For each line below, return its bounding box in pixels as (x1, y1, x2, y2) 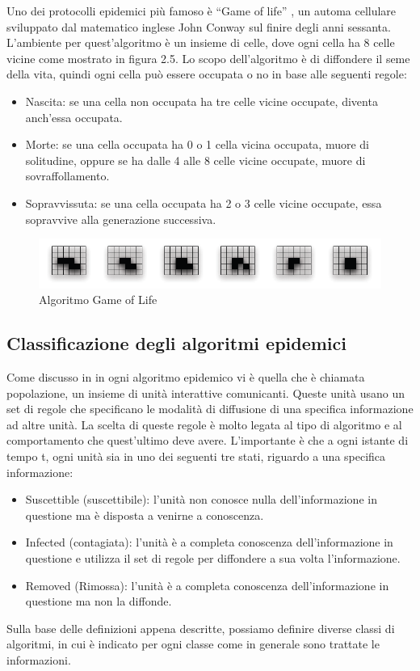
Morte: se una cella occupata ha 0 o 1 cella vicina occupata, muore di (25, 136, 369, 153)
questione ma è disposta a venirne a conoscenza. (25, 506, 264, 523)
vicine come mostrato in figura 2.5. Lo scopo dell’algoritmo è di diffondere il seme (6, 49, 410, 66)
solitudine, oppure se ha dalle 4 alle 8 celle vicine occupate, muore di (25, 151, 366, 168)
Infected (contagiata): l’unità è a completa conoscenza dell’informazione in (25, 534, 393, 551)
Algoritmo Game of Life (39, 291, 157, 308)
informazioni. (6, 651, 71, 668)
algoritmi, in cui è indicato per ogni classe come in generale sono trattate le (6, 635, 380, 652)
